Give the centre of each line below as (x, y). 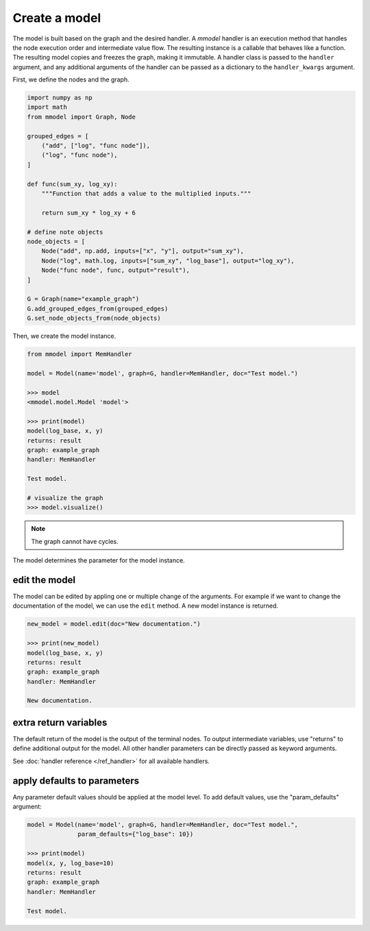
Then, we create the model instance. (64, 336)
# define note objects (65, 232)
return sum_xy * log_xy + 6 (89, 213)
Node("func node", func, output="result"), (115, 270)
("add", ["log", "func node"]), (96, 146)
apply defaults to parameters (76, 781)
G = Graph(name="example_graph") (83, 299)
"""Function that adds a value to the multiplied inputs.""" (146, 194)
